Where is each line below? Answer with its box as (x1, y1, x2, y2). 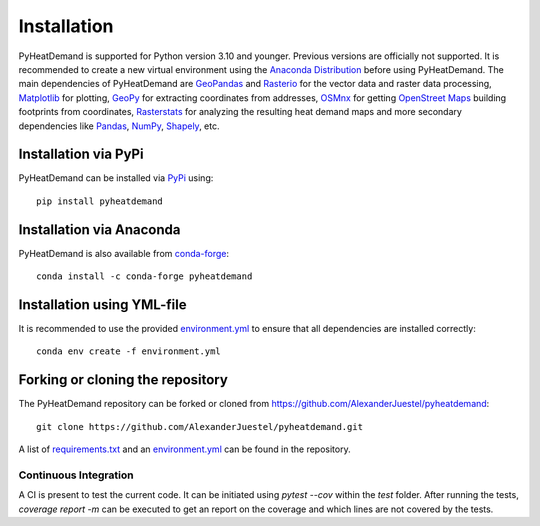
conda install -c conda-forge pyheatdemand (36, 271, 253, 282)
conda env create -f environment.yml (36, 346, 222, 357)
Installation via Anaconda (18, 221, 181, 238)
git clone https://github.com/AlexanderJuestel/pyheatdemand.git (36, 421, 364, 432)
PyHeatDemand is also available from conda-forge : (18, 247, 230, 259)
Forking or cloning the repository (18, 371, 229, 389)
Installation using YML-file (18, 296, 187, 313)
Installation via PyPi (18, 146, 144, 163)
